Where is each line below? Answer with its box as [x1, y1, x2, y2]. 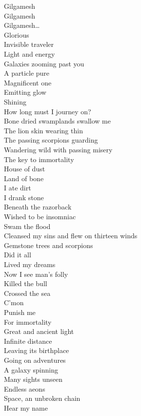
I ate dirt [4, 183, 31, 193]
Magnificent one [4, 77, 52, 87]
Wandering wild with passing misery [4, 144, 113, 154]
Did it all [4, 250, 31, 260]
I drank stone [4, 192, 44, 202]
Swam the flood [4, 221, 51, 231]
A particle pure [4, 68, 50, 78]
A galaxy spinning [4, 364, 58, 374]
